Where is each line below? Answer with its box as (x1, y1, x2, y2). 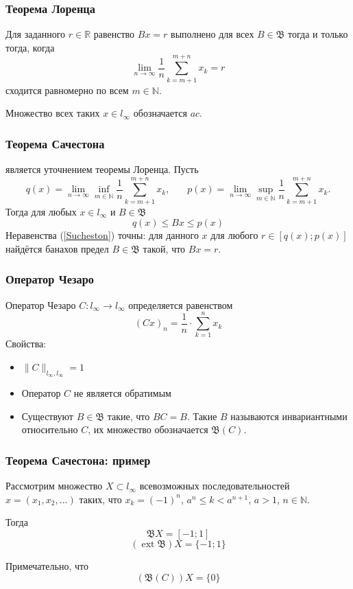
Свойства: (5, 336, 47, 351)
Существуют (21, 408, 73, 423)
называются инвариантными (230, 408, 348, 423)
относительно (21, 422, 78, 437)
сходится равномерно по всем (5, 82, 129, 97)
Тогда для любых (5, 204, 77, 218)
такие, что (107, 408, 150, 423)
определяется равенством (128, 297, 233, 312)
